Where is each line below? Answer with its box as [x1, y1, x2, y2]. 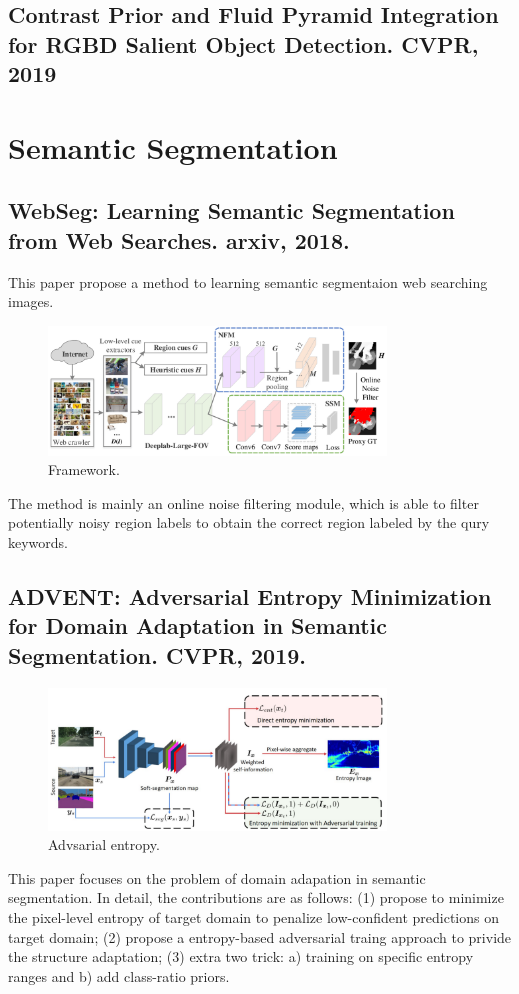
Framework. [48, 459, 120, 480]
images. [8, 291, 54, 312]
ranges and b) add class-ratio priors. [8, 965, 230, 986]
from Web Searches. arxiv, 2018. [8, 224, 350, 255]
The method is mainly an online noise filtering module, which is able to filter [8, 492, 479, 513]
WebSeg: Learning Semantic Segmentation [8, 195, 455, 226]
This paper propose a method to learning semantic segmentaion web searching [8, 271, 488, 292]
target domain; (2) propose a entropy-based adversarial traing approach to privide [8, 926, 512, 947]
